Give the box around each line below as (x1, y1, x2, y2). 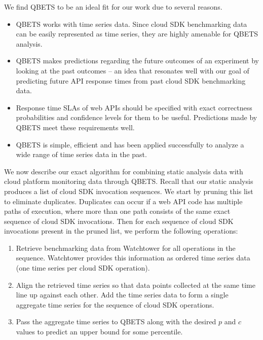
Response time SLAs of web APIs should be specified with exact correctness (16, 102, 252, 112)
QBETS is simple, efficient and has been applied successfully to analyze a (16, 139, 244, 149)
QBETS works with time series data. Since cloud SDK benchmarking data (16, 18, 247, 29)
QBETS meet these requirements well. (16, 122, 135, 132)
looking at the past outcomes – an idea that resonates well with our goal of (16, 65, 249, 75)
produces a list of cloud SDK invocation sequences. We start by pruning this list (4, 185, 253, 196)
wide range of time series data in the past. (16, 149, 147, 160)
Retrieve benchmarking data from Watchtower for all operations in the (16, 242, 236, 253)
